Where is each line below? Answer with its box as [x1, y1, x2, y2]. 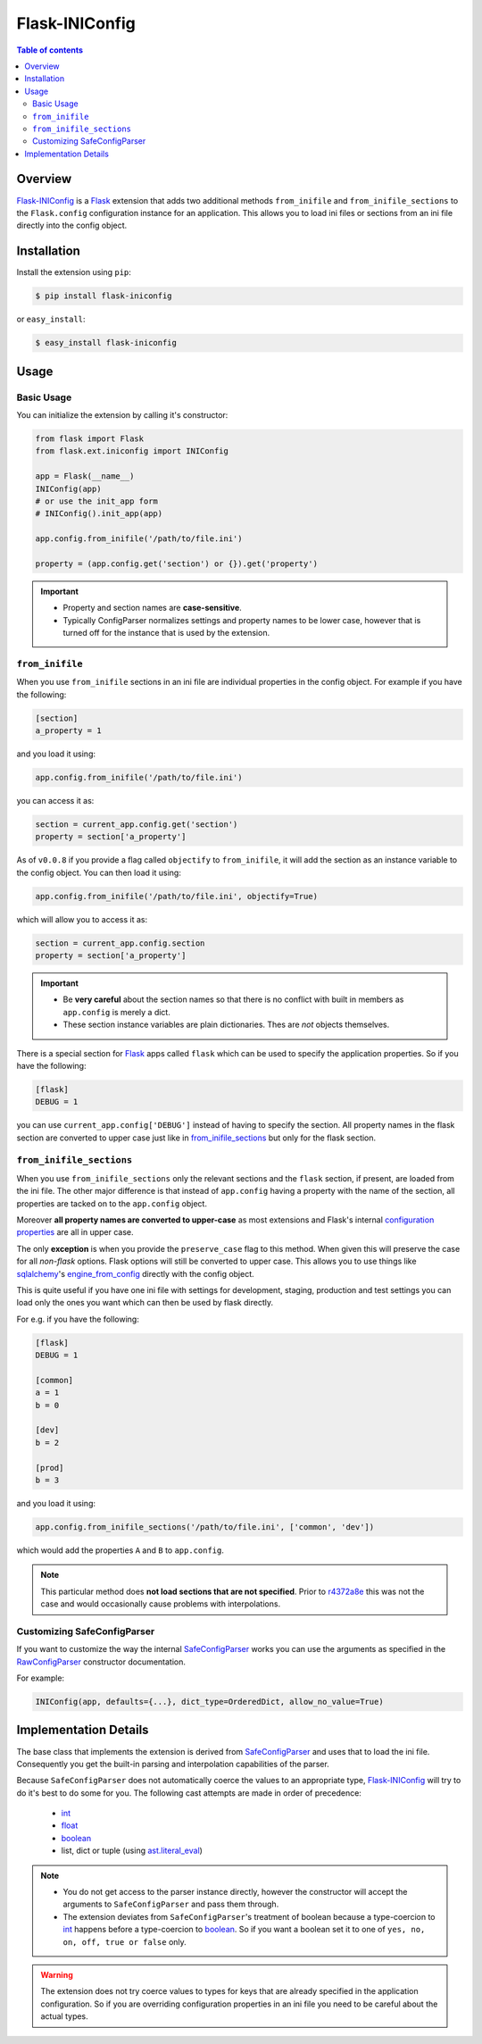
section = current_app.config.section [35, 938, 205, 948]
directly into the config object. [16, 220, 128, 231]
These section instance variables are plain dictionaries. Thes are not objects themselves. [62, 1019, 390, 1030]
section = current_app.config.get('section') [35, 819, 238, 830]
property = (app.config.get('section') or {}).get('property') [35, 558, 319, 569]
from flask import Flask [35, 433, 145, 444]
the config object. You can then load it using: [16, 867, 182, 878]
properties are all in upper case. [16, 1227, 134, 1238]
